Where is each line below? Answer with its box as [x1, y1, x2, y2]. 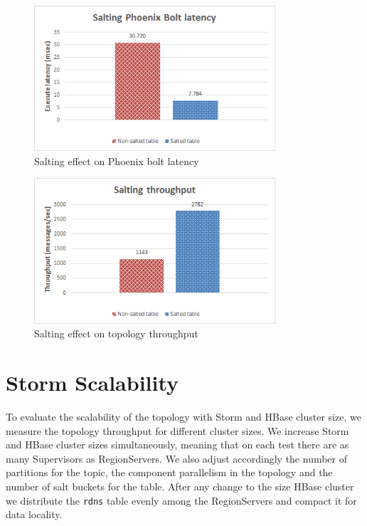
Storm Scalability [6, 368, 179, 396]
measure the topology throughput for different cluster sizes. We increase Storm [6, 423, 349, 438]
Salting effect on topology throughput [34, 326, 198, 341]
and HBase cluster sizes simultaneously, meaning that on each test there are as [6, 437, 349, 452]
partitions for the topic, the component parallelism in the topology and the [6, 465, 333, 480]
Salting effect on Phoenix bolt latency [34, 153, 199, 168]
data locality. [6, 507, 63, 522]
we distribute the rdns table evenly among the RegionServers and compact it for [6, 493, 357, 507]
